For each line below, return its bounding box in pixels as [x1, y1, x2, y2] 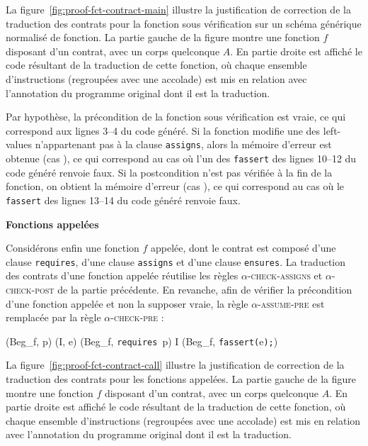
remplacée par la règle [6, 310, 101, 325]
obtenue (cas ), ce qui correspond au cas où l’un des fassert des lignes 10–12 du [6, 151, 357, 165]
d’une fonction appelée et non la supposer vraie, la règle [6, 296, 248, 311]
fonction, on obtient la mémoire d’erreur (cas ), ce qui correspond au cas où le [6, 179, 345, 194]
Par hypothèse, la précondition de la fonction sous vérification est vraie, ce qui [6, 109, 346, 124]
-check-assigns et [247, 268, 323, 283]
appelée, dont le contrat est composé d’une [151, 240, 336, 255]
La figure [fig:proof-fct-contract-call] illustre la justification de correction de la [6, 357, 345, 372]
